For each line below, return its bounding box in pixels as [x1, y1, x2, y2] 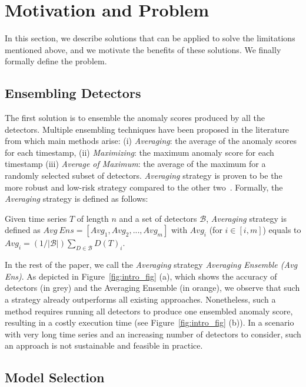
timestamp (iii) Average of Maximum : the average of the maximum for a [5, 158, 266, 170]
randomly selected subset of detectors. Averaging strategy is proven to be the [5, 169, 282, 182]
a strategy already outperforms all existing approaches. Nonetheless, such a [5, 293, 276, 306]
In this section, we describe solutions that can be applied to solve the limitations [5, 32, 295, 44]
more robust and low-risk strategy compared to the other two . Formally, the [5, 181, 283, 193]
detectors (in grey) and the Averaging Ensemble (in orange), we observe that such [5, 281, 300, 294]
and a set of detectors [119, 212, 197, 224]
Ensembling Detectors [5, 84, 141, 102]
